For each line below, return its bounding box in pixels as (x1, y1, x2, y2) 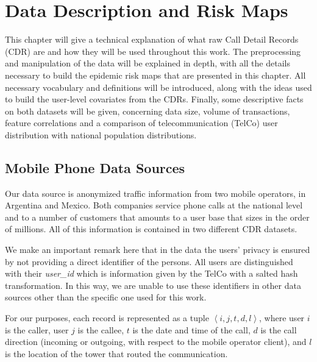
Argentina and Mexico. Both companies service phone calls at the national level (5, 199, 303, 211)
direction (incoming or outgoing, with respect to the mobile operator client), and (5, 335, 307, 348)
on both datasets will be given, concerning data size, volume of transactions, (5, 104, 290, 117)
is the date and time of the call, (132, 323, 251, 336)
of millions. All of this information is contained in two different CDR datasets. (5, 222, 297, 235)
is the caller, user (5, 323, 69, 336)
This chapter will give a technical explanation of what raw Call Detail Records (5, 33, 299, 46)
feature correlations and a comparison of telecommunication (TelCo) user (5, 116, 278, 129)
